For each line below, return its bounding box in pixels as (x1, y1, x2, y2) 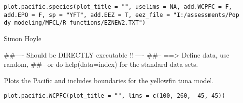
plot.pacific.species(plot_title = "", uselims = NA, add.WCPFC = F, (4, 3, 232, 10)
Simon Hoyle (4, 33, 42, 43)
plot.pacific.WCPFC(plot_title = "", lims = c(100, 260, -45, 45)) (4, 92, 226, 100)
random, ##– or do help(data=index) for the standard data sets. (4, 59, 198, 69)
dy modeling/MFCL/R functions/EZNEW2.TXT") (4, 19, 146, 27)
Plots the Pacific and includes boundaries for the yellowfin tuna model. (4, 75, 214, 85)
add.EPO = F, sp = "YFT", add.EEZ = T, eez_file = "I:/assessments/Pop (4, 11, 239, 18)
